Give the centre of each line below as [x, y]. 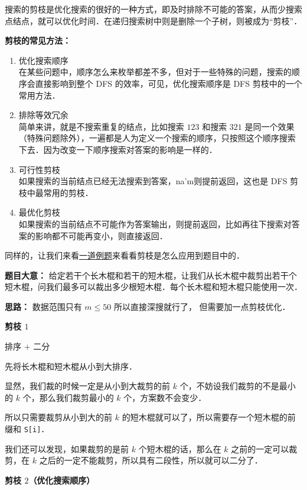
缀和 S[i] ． [27, 429]
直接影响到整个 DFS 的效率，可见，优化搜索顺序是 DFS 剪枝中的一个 [169, 83]
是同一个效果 [270, 126]
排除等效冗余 [43, 115]
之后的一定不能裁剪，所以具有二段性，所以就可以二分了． [151, 460]
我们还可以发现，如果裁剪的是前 [67, 448]
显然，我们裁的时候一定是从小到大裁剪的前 [87, 386]
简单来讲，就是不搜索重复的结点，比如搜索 [101, 126]
